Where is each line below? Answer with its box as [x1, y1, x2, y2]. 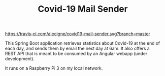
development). [5, 56, 34, 62]
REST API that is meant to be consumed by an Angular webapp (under [5, 51, 148, 57]
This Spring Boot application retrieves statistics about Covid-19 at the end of [5, 40, 160, 46]
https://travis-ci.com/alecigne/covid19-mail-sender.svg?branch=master [5, 31, 150, 37]
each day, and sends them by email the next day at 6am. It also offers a [5, 45, 150, 52]
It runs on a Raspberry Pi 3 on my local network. [5, 65, 103, 71]
